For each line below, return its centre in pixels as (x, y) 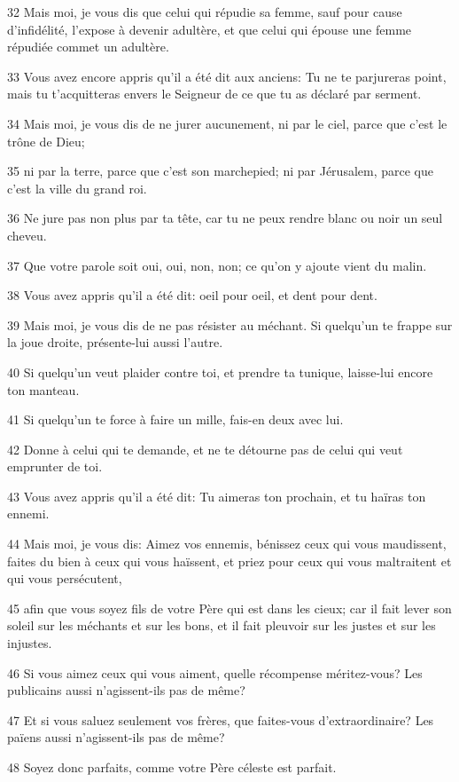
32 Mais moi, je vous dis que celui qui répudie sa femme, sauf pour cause (205, 12)
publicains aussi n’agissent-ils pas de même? (126, 690)
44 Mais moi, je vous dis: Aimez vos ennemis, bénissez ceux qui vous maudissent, (227, 544)
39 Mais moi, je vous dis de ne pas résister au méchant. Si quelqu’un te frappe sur (230, 324)
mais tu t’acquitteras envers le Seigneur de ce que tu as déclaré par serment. (214, 94)
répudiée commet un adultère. (88, 47)
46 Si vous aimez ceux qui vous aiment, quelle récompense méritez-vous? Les (215, 672)
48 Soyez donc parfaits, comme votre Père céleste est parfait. (172, 767)
